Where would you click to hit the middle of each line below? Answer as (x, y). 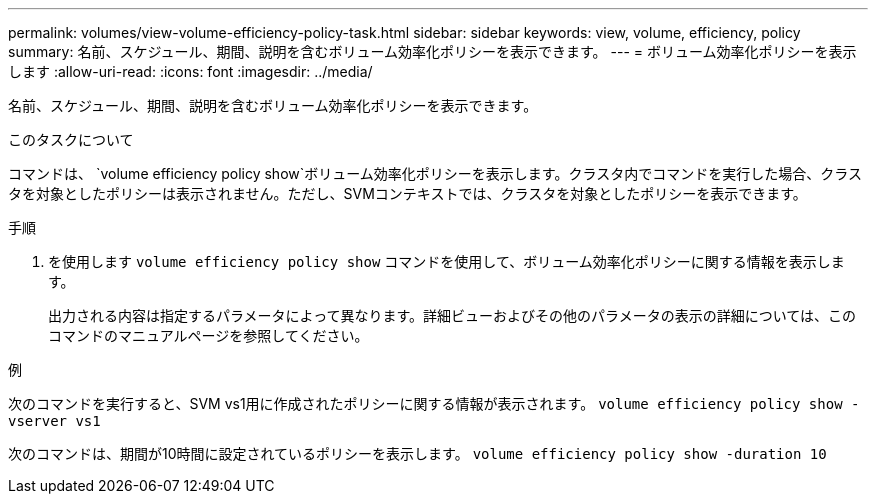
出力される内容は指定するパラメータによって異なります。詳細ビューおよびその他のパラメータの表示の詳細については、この (452, 315)
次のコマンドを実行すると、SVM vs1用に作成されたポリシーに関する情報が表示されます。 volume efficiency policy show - (434, 403)
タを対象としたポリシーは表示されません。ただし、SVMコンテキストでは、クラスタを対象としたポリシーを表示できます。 (407, 193)
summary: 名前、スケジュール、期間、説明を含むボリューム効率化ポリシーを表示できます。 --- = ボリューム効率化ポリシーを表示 (432, 51)
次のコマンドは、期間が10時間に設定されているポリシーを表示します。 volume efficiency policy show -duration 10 (417, 453)
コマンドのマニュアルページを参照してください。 (208, 335)
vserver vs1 (54, 421)
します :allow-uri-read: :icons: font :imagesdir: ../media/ (190, 71)
